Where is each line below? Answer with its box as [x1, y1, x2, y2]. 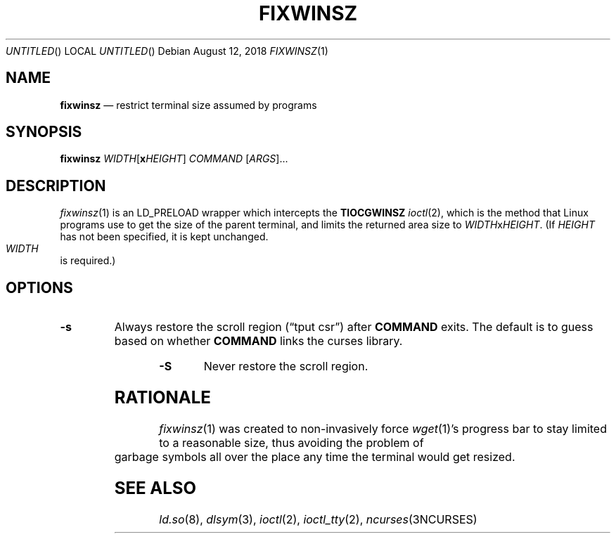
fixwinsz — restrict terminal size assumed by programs [60, 98, 317, 111]
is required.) [60, 254, 116, 267]
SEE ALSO [114, 477, 197, 498]
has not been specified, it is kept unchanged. [60, 230, 269, 243]
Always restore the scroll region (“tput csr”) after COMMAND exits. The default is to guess [114, 320, 593, 335]
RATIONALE [114, 387, 211, 408]
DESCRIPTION [6, 176, 106, 195]
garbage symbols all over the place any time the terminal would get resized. [114, 449, 515, 464]
